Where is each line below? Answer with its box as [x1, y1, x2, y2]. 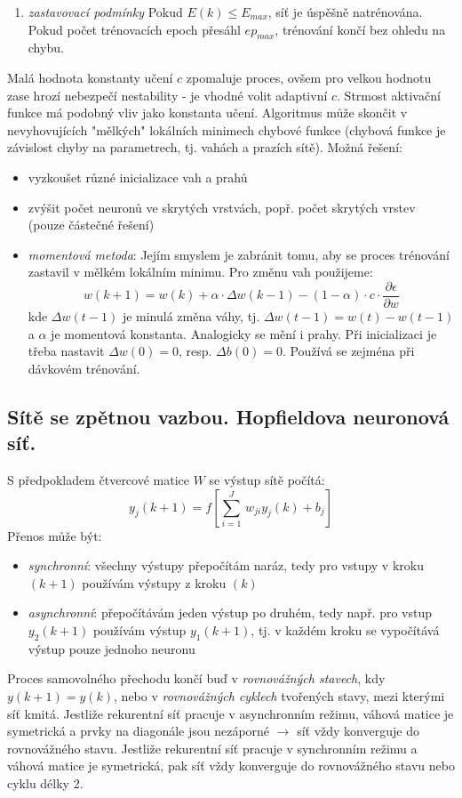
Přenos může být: [7, 526, 102, 544]
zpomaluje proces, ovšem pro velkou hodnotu [186, 68, 432, 86]
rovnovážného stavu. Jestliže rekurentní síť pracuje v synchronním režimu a [7, 738, 418, 757]
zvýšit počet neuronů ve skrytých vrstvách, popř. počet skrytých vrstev [28, 197, 416, 216]
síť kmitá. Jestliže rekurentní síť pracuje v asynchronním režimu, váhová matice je [7, 704, 454, 722]
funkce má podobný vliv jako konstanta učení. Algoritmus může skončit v [7, 103, 408, 122]
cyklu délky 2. [7, 773, 84, 792]
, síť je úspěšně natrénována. [267, 3, 423, 20]
